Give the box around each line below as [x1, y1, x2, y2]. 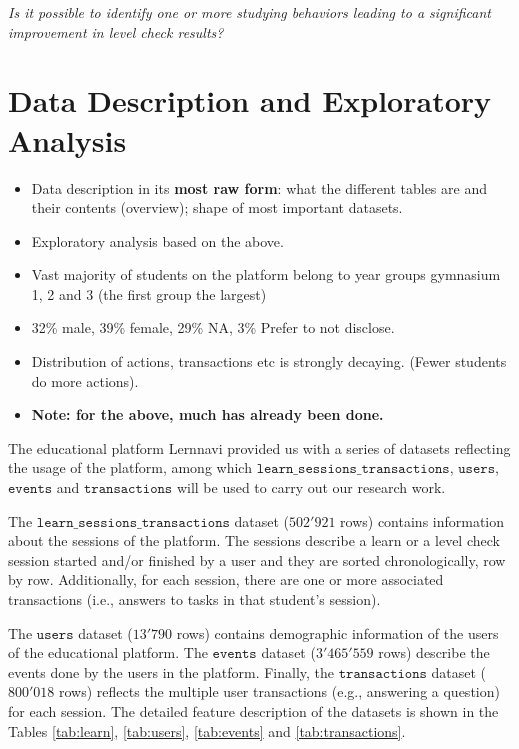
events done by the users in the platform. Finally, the [8, 661, 335, 682]
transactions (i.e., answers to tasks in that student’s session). [8, 589, 381, 609]
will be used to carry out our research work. [176, 477, 446, 498]
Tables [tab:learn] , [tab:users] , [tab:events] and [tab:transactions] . [8, 720, 406, 741]
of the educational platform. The [8, 642, 208, 663]
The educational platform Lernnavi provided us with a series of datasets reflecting [8, 437, 511, 458]
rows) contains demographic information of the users [176, 622, 499, 643]
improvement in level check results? [8, 21, 224, 42]
